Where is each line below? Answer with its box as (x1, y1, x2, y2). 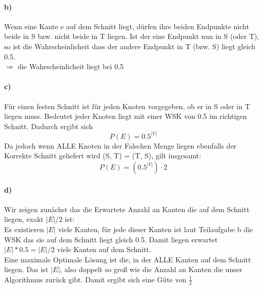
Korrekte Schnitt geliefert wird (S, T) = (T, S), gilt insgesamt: (4, 150, 201, 161)
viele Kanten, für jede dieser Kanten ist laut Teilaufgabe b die (58, 223, 253, 234)
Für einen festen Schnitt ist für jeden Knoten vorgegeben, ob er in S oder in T (4, 100, 250, 111)
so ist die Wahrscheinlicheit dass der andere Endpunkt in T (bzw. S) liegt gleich (4, 40, 255, 51)
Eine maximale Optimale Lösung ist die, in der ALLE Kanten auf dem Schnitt (4, 254, 251, 264)
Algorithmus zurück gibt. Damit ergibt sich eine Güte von (4, 274, 187, 284)
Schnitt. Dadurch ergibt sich (4, 120, 93, 131)
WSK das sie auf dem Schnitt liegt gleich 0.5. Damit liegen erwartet (4, 234, 218, 244)
